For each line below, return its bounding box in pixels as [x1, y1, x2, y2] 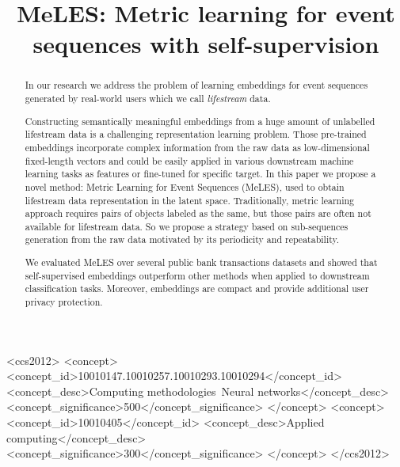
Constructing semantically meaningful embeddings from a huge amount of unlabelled [25, 114, 375, 127]
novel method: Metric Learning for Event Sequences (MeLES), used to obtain [25, 180, 345, 193]
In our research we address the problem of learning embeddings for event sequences [25, 78, 368, 92]
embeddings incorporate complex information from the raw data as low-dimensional [25, 140, 370, 154]
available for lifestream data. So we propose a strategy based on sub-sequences [25, 219, 349, 233]
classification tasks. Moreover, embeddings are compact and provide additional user [25, 282, 369, 295]
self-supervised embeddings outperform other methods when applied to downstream [25, 268, 370, 282]
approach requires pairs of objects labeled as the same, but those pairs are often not [25, 207, 371, 220]
